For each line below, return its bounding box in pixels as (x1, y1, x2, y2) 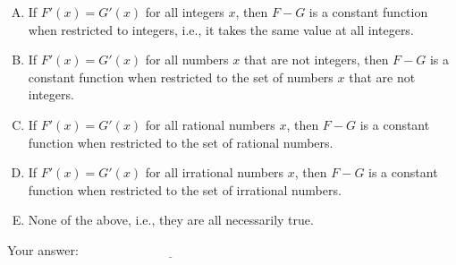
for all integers (145, 3, 224, 21)
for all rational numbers (145, 115, 275, 133)
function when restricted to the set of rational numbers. (28, 132, 334, 151)
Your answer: (7, 240, 79, 259)
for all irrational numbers (145, 163, 284, 182)
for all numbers (145, 50, 229, 69)
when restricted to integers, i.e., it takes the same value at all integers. (28, 20, 414, 38)
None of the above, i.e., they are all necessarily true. (28, 210, 314, 229)
